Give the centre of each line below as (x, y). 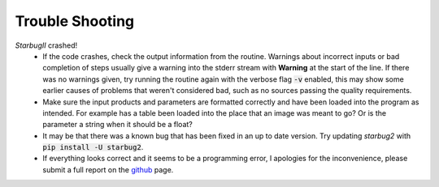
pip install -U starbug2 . (93, 147)
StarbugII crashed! (46, 45)
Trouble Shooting (75, 21)
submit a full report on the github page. (108, 169)
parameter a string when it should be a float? (117, 125)
